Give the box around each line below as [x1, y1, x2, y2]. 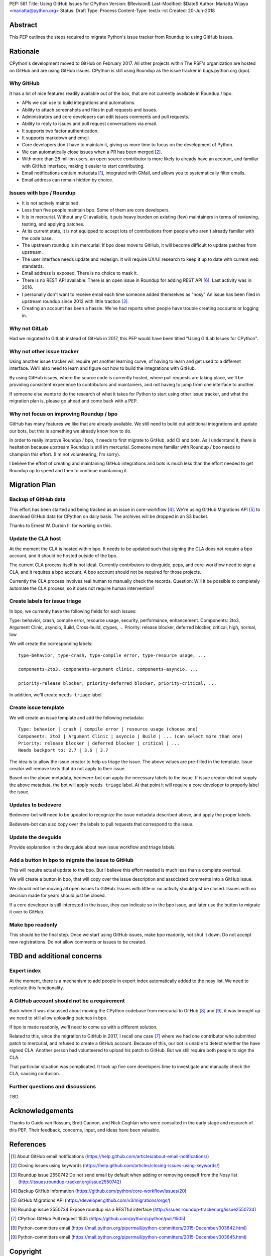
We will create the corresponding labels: [9, 641, 93, 647]
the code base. [22, 235, 53, 241]
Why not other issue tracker [9, 348, 79, 355]
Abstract [9, 21, 38, 30]
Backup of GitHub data [9, 496, 66, 503]
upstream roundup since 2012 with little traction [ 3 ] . [22, 298, 129, 304]
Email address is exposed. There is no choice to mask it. [22, 270, 138, 276]
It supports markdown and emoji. [22, 135, 90, 141]
